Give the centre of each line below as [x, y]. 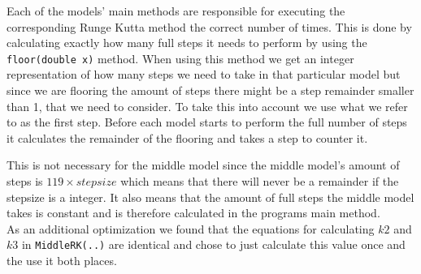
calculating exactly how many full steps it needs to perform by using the [187, 43]
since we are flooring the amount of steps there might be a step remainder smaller [210, 90]
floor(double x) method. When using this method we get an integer [180, 58]
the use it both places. [62, 261]
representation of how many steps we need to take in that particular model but [204, 74]
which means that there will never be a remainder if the [260, 181]
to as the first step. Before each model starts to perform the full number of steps [207, 122]
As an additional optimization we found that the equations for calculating [191, 228]
